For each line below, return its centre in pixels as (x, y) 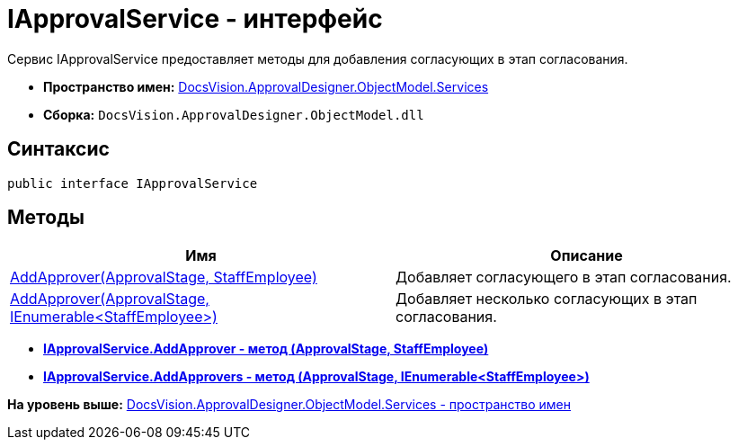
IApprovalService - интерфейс (195, 19)
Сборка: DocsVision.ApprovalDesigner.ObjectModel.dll (234, 114)
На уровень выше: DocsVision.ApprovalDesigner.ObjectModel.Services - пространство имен (289, 405)
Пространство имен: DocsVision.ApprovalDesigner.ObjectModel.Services (266, 86)
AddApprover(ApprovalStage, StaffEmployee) (164, 277)
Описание (587, 256)
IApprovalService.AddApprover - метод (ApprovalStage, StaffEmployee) (266, 349)
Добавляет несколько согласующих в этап (547, 299)
